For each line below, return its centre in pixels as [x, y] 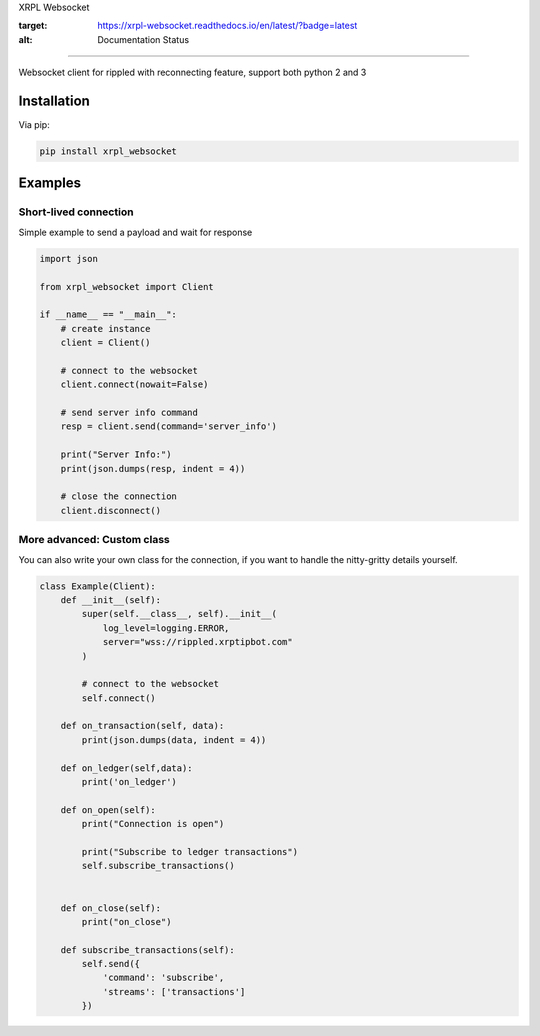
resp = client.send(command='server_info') [168, 426]
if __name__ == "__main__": [108, 314]
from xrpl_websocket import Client [126, 286]
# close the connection [118, 496]
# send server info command [129, 413]
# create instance [105, 328]
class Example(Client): [98, 586]
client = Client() [105, 343]
